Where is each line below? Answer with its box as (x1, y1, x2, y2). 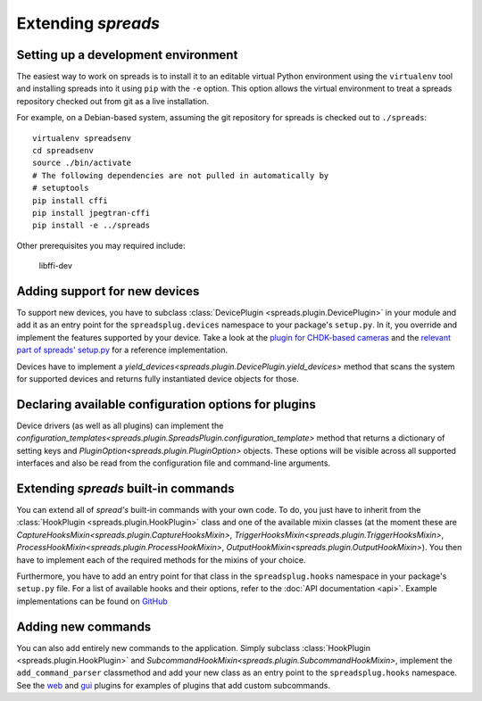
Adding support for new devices (16, 284, 200, 299)
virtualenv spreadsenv (32, 133, 132, 143)
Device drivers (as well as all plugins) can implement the (16, 420, 224, 431)
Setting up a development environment (16, 47, 238, 62)
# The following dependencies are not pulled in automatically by (32, 170, 329, 180)
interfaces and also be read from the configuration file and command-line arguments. (16, 458, 330, 468)
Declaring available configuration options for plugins (16, 397, 316, 412)
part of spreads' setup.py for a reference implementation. (16, 344, 229, 356)
